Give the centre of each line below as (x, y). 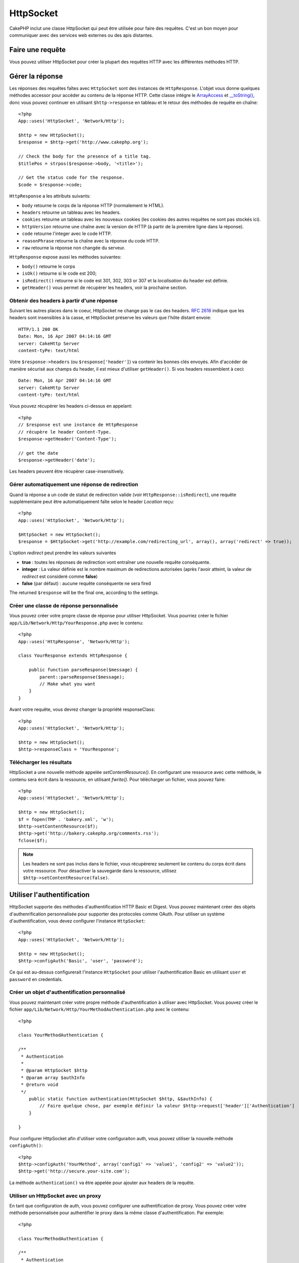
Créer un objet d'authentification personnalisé (67, 992)
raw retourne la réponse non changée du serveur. (74, 248)
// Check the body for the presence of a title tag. (85, 156)
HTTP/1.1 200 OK (38, 329)
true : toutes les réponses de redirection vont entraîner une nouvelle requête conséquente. (116, 562)
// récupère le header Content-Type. (65, 432)
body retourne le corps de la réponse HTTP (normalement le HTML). (93, 205)
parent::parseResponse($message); (82, 677)
